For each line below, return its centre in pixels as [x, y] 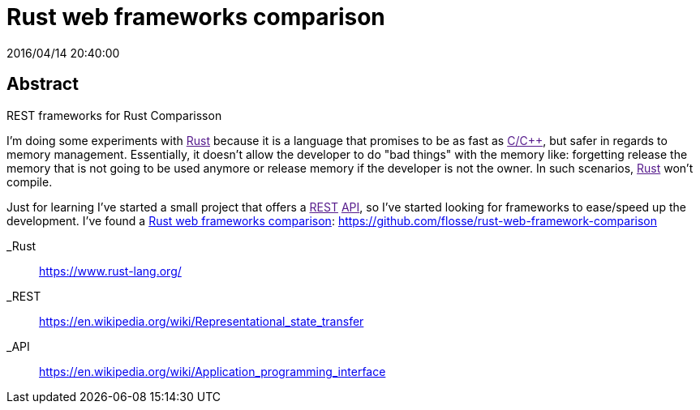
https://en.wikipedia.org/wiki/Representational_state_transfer [202, 321]
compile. [30, 182]
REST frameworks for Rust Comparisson [114, 115]
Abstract [43, 84]
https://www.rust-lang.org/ [110, 271]
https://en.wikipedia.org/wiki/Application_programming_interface [213, 371]
